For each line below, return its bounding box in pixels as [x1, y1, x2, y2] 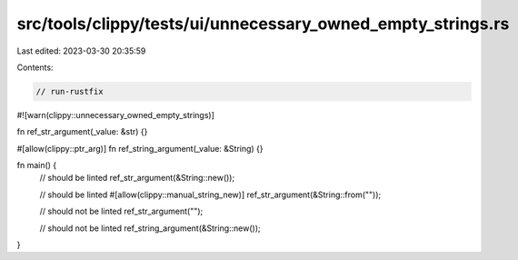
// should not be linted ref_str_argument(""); [39, 205, 204, 217]
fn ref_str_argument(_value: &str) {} [16, 126, 148, 137]
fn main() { [16, 160, 57, 171]
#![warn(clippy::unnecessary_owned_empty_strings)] [16, 109, 215, 120]
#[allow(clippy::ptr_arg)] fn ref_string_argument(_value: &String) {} [16, 143, 264, 154]
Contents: [16, 62, 54, 73]
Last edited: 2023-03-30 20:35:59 [16, 45, 146, 56]
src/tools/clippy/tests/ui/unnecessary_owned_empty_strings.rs [16, 14, 510, 34]
